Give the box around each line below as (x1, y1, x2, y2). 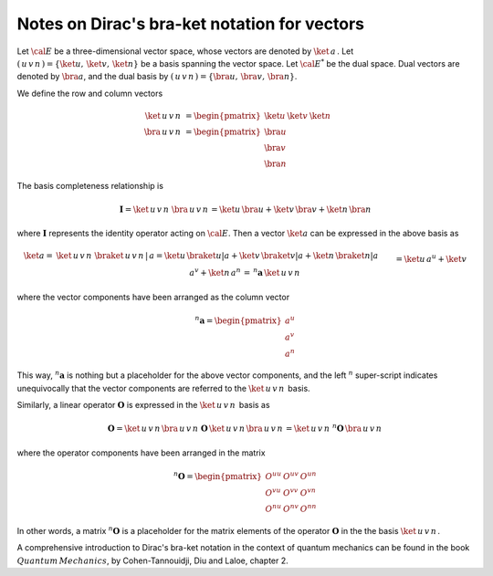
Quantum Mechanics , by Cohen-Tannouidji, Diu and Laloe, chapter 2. (16, 555, 289, 566)
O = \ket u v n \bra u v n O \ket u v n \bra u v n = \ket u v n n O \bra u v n (107, 422, 383, 434)
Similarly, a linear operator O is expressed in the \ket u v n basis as (16, 399, 270, 410)
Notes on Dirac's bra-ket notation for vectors (16, 14, 365, 34)
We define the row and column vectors (16, 88, 163, 99)
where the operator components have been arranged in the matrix (16, 447, 266, 458)
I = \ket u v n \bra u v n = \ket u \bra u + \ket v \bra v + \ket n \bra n (119, 204, 372, 215)
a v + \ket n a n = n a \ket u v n (189, 266, 300, 278)
